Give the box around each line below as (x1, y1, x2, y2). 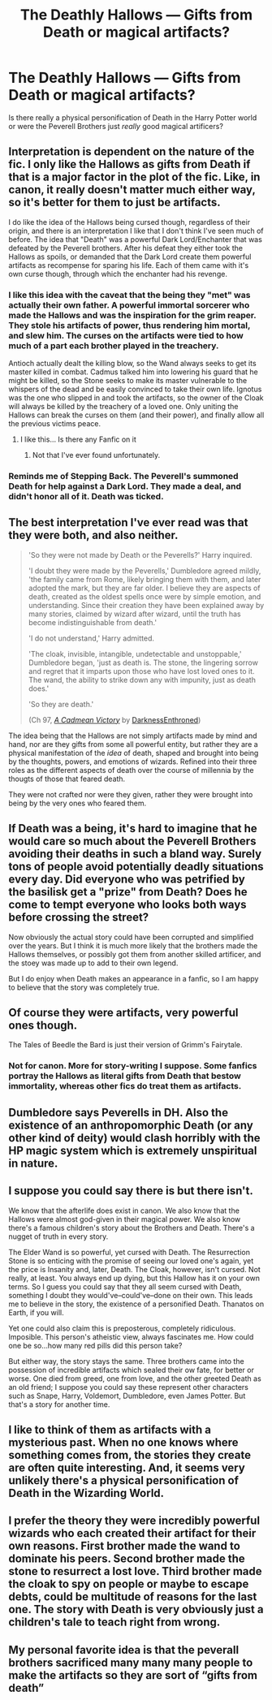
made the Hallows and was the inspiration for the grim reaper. (8, 309, 257, 321)
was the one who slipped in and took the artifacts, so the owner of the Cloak (8, 393, 264, 403)
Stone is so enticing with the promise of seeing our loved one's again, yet (8, 1256, 254, 1266)
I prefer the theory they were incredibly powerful (8, 1514, 261, 1528)
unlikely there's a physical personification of (8, 1473, 240, 1487)
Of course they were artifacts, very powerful (8, 1005, 239, 1020)
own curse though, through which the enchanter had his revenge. (8, 269, 227, 278)
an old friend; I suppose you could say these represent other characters (8, 1382, 249, 1391)
